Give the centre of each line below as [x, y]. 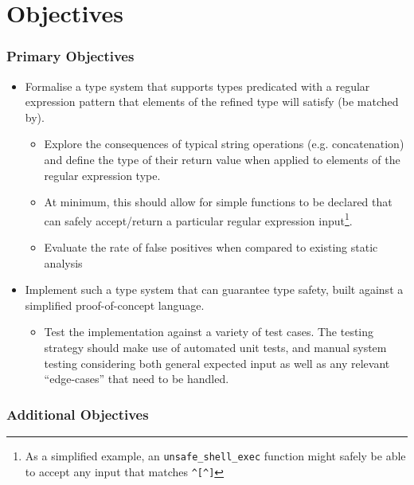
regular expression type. [102, 175]
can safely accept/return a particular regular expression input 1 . [198, 219]
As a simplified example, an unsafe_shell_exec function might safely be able [215, 455]
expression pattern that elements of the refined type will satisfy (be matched [212, 102]
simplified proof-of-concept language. [115, 305]
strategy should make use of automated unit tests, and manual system [215, 347]
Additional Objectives [78, 414]
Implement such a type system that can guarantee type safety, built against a [214, 289]
